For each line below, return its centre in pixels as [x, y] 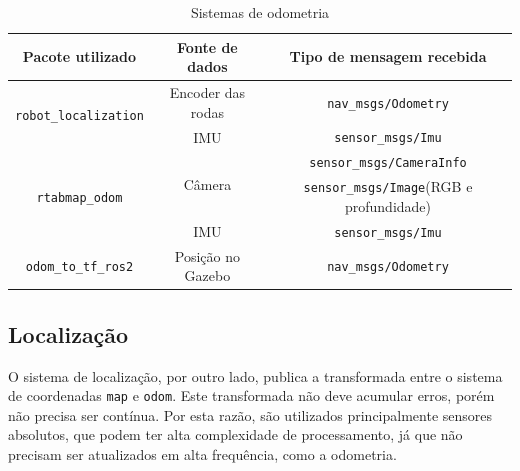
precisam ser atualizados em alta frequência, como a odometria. [202, 454]
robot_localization [79, 116]
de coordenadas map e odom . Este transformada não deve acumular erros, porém [251, 395]
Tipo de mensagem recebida [388, 56]
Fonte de [207, 46]
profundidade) [387, 205]
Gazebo [207, 275]
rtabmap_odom [79, 198]
